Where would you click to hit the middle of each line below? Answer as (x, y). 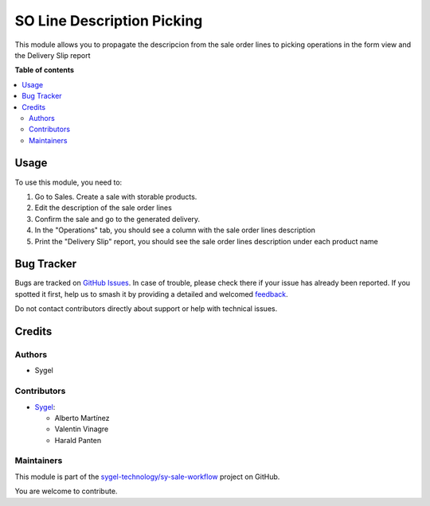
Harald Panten (78, 440)
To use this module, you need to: (68, 182)
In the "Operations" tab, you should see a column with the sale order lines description (175, 230)
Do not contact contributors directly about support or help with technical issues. (146, 309)
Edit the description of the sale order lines (104, 208)
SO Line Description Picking (109, 21)
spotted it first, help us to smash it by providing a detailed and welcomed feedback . (151, 294)
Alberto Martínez (82, 418)
